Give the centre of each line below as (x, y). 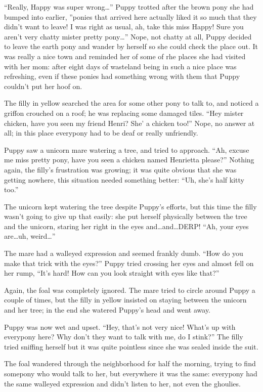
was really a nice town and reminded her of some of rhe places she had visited (125, 56)
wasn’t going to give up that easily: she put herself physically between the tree (126, 216)
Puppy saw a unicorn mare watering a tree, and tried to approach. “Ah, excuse (127, 149)
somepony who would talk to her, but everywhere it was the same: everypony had (131, 373)
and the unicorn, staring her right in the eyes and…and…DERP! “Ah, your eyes (126, 226)
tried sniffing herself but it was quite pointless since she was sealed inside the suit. (131, 346)
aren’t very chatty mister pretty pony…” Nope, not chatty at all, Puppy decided (128, 36)
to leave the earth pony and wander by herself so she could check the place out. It (131, 46)
